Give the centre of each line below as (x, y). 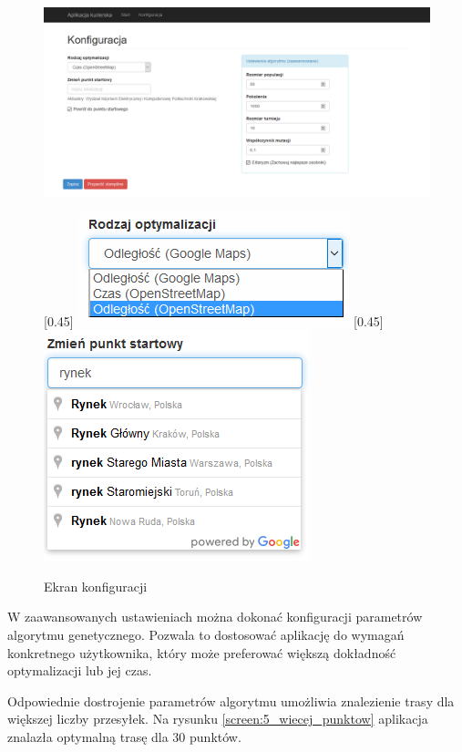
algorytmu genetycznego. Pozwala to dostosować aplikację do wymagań (206, 634)
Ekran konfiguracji (96, 586)
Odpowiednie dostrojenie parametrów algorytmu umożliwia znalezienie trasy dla (231, 700)
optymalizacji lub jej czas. (80, 670)
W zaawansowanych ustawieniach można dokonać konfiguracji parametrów (215, 617)
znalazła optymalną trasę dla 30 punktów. (124, 736)
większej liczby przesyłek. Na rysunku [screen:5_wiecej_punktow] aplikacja (218, 719)
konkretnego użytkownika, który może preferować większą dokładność (202, 652)
